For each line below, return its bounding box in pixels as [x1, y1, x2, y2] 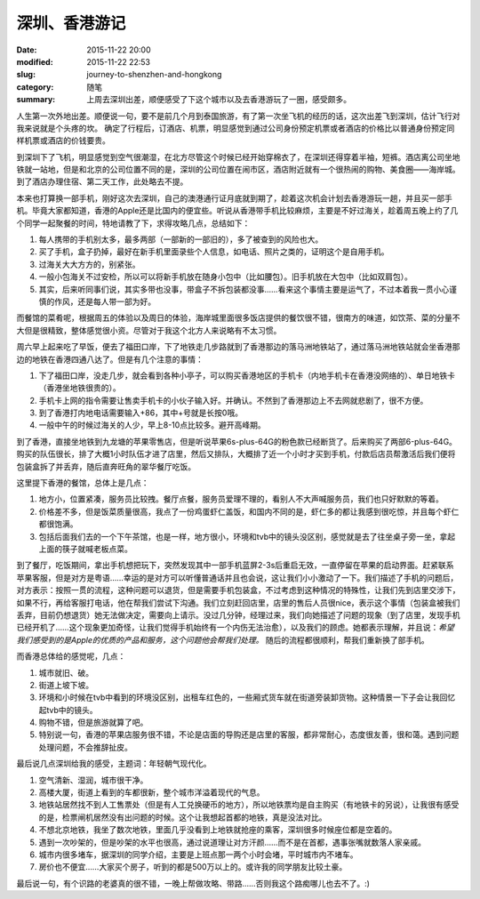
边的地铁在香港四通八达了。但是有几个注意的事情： [16, 354, 204, 365]
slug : [16, 69, 36, 80]
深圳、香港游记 [16, 13, 126, 33]
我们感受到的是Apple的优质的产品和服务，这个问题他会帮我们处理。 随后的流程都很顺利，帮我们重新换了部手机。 [16, 634, 430, 645]
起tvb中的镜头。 [38, 704, 98, 715]
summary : [16, 94, 56, 105]
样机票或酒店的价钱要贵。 [16, 135, 110, 146]
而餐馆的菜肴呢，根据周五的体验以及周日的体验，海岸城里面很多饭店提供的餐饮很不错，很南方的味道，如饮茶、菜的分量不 [16, 312, 460, 324]
